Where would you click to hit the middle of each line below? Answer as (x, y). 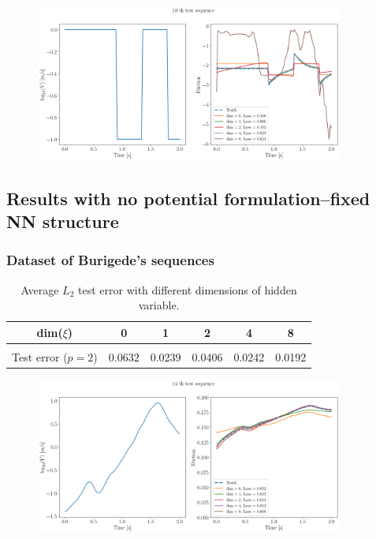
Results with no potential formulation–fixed (188, 198)
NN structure (63, 221)
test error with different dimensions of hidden (188, 289)
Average (40, 289)
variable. (159, 305)
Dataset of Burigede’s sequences (110, 260)
